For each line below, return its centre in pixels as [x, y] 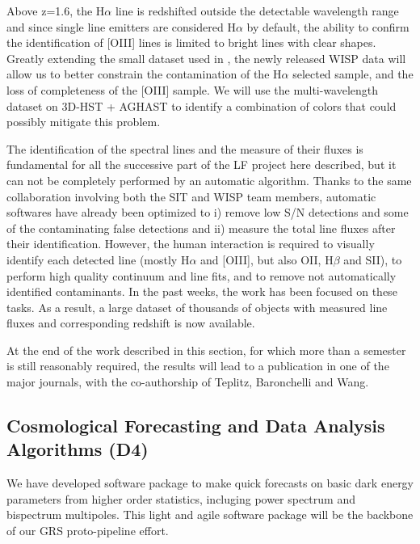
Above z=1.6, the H [56, 11]
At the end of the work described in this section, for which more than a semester [206, 350]
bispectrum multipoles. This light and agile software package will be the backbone [210, 514]
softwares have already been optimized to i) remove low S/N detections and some [208, 212]
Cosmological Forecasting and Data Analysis [196, 426]
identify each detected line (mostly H [98, 259]
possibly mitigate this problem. [84, 122]
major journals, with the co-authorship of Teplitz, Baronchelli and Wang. [188, 382]
